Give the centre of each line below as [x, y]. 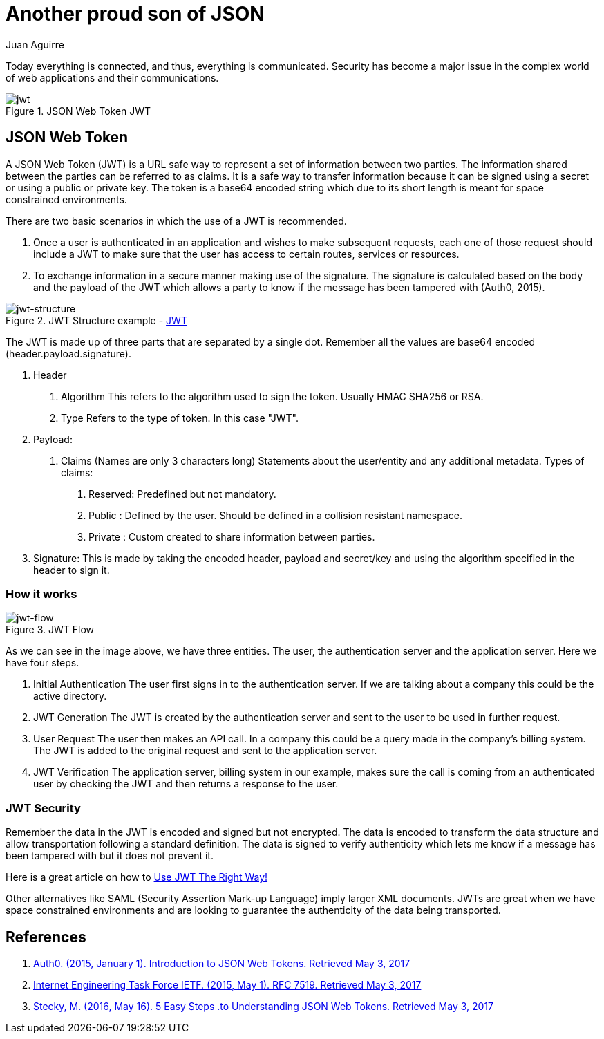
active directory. [70, 696]
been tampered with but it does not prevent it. [110, 856]
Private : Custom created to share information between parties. [232, 536]
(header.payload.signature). [68, 353]
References [46, 937]
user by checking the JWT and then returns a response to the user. [186, 784]
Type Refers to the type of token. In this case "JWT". [180, 418]
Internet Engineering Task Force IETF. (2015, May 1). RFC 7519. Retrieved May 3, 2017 [227, 984]
